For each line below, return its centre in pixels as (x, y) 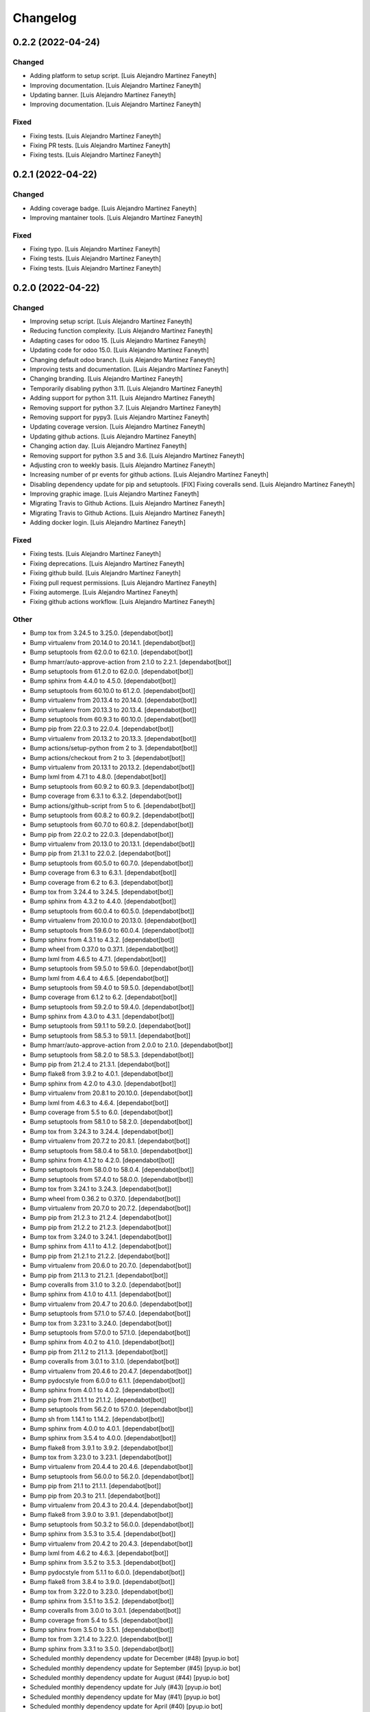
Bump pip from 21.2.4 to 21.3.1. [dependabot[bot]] (100, 1064)
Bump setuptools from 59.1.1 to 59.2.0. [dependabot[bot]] (110, 1026)
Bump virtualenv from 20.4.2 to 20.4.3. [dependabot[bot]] (111, 1544)
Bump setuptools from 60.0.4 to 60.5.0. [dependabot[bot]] (112, 911)
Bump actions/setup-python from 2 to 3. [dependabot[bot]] (114, 748)
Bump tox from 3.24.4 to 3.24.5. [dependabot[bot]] (102, 892)
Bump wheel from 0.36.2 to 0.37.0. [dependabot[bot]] (105, 1198)
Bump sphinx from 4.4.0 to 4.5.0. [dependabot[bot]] (103, 681)
